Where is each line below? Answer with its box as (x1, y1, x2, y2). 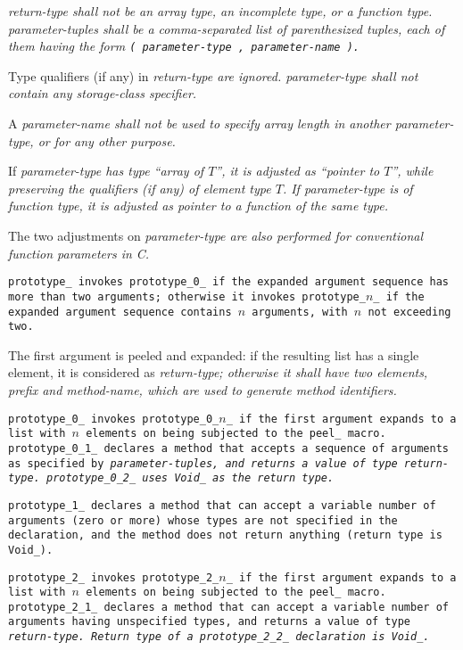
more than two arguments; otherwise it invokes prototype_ (8, 290, 366, 303)
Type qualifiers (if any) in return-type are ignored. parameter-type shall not (8, 66, 418, 85)
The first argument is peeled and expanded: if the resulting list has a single (8, 345, 419, 364)
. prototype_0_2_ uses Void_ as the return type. (33, 472, 335, 485)
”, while (391, 161, 434, 180)
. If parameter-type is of (282, 178, 413, 197)
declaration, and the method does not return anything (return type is (8, 529, 442, 542)
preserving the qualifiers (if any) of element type (8, 178, 271, 197)
